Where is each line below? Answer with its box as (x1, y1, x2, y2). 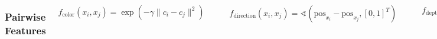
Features (5, 22, 46, 37)
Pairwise (5, 9, 46, 24)
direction (233, 13, 256, 19)
